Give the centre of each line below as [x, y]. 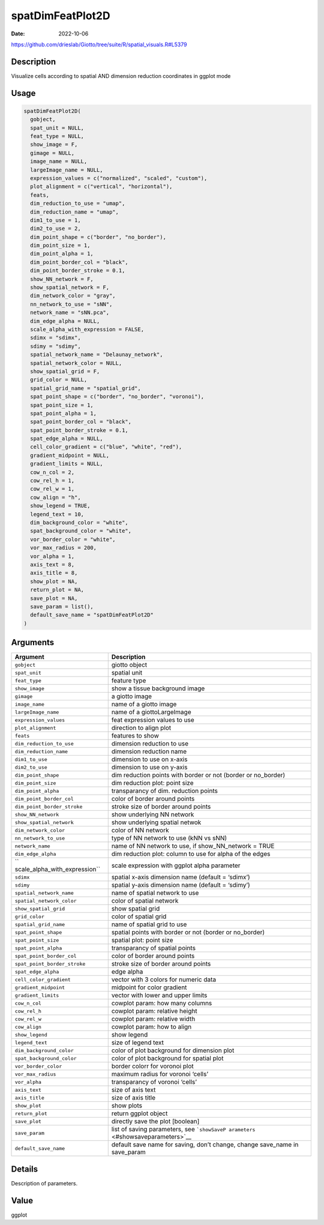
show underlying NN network [153, 814]
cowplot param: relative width [153, 1019]
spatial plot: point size [142, 941]
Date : [18, 34]
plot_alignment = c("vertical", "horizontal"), [101, 187]
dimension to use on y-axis [149, 767]
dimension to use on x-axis [149, 759]
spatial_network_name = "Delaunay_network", [97, 355]
